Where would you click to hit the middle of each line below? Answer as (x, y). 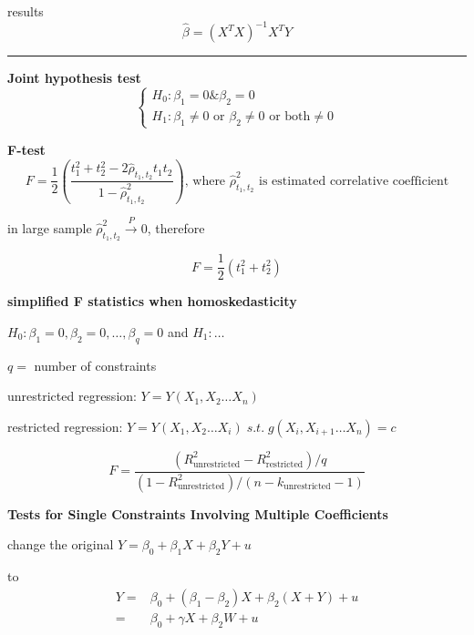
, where (205, 181)
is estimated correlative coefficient (354, 181)
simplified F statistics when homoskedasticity (152, 301)
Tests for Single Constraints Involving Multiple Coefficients (198, 513)
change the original (61, 544)
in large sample (50, 228)
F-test (26, 149)
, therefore (176, 228)
